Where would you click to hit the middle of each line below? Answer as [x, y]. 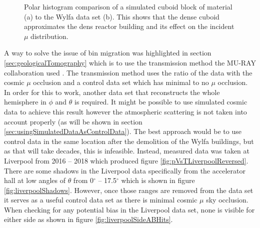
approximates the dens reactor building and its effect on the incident [129, 26]
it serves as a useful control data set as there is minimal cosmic [101, 200]
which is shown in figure [158, 180]
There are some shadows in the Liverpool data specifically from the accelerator [125, 170]
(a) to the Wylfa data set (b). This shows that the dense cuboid [122, 16]
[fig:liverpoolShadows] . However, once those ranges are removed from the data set [129, 190]
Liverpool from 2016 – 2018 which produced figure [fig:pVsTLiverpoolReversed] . [126, 160]
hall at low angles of [35, 180]
